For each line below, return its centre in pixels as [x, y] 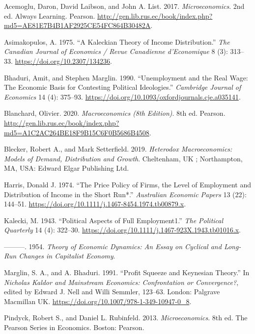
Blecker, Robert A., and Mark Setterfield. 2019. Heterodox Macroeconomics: [118, 149]
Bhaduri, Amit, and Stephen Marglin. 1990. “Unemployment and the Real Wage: [126, 77]
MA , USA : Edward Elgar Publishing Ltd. [67, 168]
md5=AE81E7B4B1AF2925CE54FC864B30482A [77, 25]
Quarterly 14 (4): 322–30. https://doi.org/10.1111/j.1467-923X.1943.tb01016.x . [122, 230]
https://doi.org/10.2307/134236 [62, 61]
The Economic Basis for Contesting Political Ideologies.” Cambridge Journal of [123, 87]
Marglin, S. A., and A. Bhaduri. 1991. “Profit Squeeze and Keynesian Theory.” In [127, 272]
